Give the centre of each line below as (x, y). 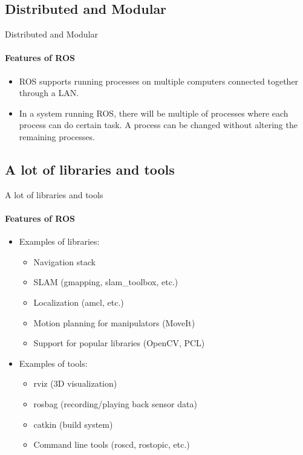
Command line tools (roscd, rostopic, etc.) (112, 444)
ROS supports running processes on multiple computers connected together (159, 81)
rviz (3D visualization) (75, 383)
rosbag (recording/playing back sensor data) (115, 403)
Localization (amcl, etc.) (79, 302)
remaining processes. (57, 136)
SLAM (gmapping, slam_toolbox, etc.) (106, 282)
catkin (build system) (73, 424)
